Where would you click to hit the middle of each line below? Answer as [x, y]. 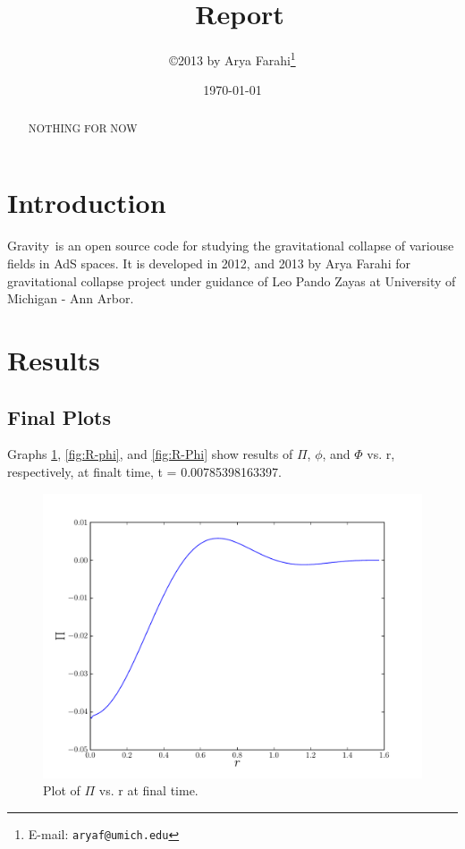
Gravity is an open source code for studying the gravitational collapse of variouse [231, 246]
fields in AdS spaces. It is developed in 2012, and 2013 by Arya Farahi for [209, 263]
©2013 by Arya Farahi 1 [232, 59]
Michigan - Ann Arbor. [71, 298]
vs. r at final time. [148, 790]
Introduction [87, 203]
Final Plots [59, 416]
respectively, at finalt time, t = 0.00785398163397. [144, 471]
